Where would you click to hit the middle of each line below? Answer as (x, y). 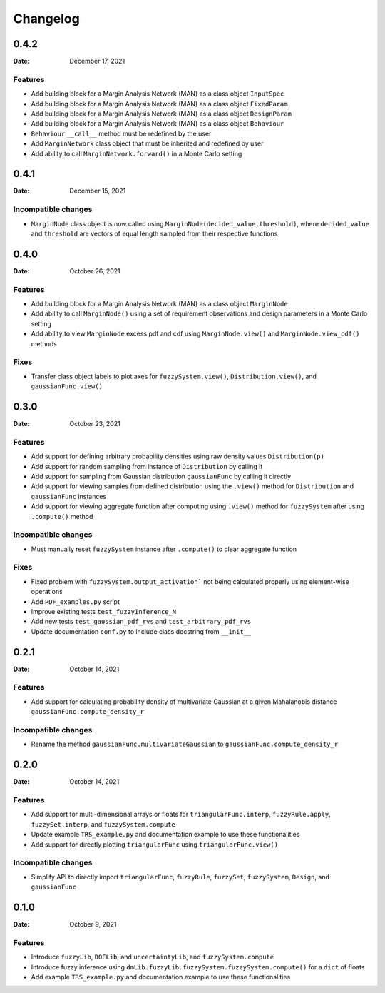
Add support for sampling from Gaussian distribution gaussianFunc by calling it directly (161, 476)
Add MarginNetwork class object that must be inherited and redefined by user (147, 143)
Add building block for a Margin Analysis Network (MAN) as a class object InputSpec (158, 94)
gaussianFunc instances (69, 496)
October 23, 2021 (95, 424)
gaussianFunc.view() (67, 387)
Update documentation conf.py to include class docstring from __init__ (141, 631)
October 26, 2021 (95, 271)
